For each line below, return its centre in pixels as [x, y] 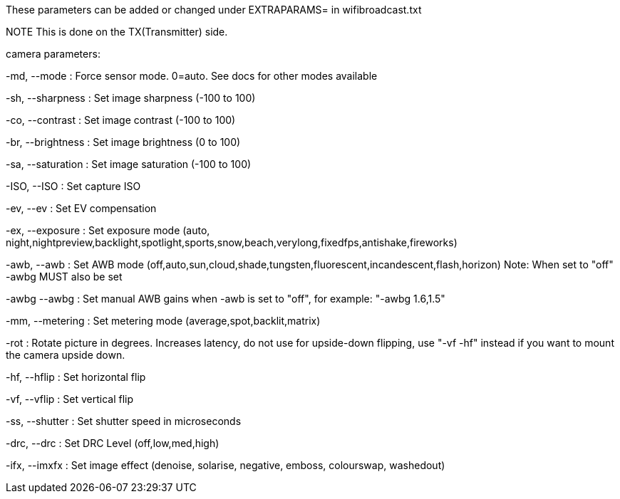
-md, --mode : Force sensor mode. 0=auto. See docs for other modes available [192, 76]
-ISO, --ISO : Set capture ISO [73, 186]
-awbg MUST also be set [64, 277]
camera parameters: [53, 54]
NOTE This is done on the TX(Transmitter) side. [117, 32]
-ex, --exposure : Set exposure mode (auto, [108, 230]
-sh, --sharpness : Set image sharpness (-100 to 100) [131, 98]
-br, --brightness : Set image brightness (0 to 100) [123, 142]
